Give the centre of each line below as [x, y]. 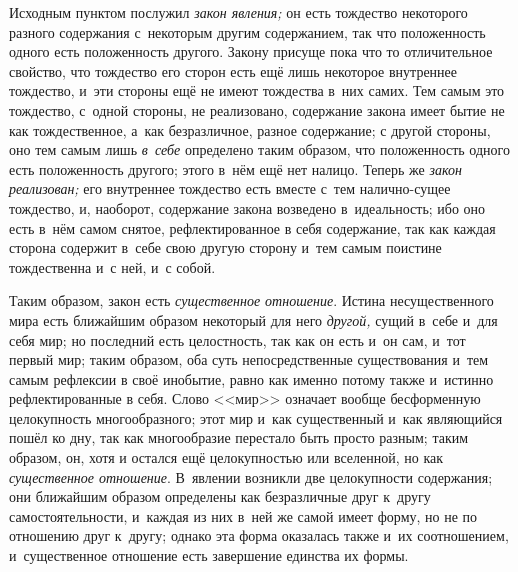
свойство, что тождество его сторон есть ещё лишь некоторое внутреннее [233, 70]
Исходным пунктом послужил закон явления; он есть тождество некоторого [238, 12]
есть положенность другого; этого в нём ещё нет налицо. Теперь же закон [235, 168]
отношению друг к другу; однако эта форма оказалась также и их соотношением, [259, 535]
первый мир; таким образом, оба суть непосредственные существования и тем [249, 359]
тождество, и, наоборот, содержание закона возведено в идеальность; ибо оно [247, 207]
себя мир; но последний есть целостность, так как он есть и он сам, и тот [237, 339]
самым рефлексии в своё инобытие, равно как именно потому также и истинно [251, 378]
